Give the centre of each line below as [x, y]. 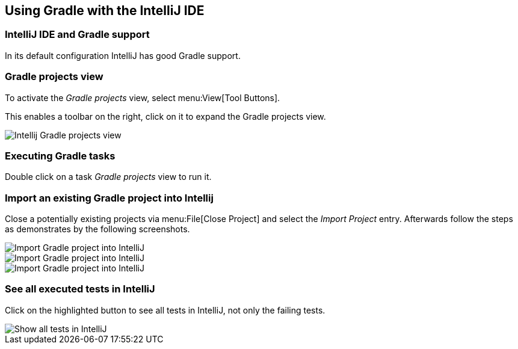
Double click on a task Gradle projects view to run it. [108, 177]
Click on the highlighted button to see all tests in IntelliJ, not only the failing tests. [165, 310]
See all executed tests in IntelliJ [80, 289]
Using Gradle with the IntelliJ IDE [105, 11]
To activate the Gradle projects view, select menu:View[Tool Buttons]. [143, 97]
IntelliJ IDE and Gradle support [77, 35]
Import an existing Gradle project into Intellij [109, 198]
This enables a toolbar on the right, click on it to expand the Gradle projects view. [165, 116]
